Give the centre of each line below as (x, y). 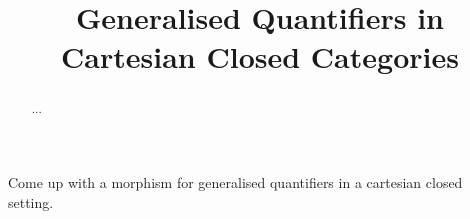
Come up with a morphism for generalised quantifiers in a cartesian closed (235, 182)
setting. (31, 201)
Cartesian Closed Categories (260, 56)
